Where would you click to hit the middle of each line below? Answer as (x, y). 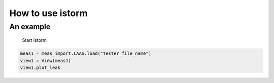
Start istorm (34, 40)
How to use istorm (48, 13)
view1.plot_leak (40, 67)
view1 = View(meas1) (45, 61)
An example (30, 27)
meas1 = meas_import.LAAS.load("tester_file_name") (86, 54)
